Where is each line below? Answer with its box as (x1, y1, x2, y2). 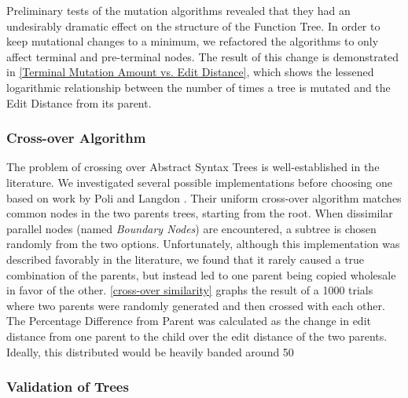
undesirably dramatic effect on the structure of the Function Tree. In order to (6, 17, 380, 34)
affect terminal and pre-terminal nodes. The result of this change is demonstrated (6, 48, 399, 64)
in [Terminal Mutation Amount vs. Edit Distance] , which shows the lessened (6, 64, 374, 80)
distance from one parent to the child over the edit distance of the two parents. (6, 327, 388, 344)
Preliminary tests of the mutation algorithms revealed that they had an (6, 2, 351, 18)
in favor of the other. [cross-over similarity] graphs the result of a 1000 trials (6, 282, 373, 298)
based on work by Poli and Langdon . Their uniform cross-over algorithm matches (6, 189, 402, 206)
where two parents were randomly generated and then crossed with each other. (6, 297, 385, 313)
